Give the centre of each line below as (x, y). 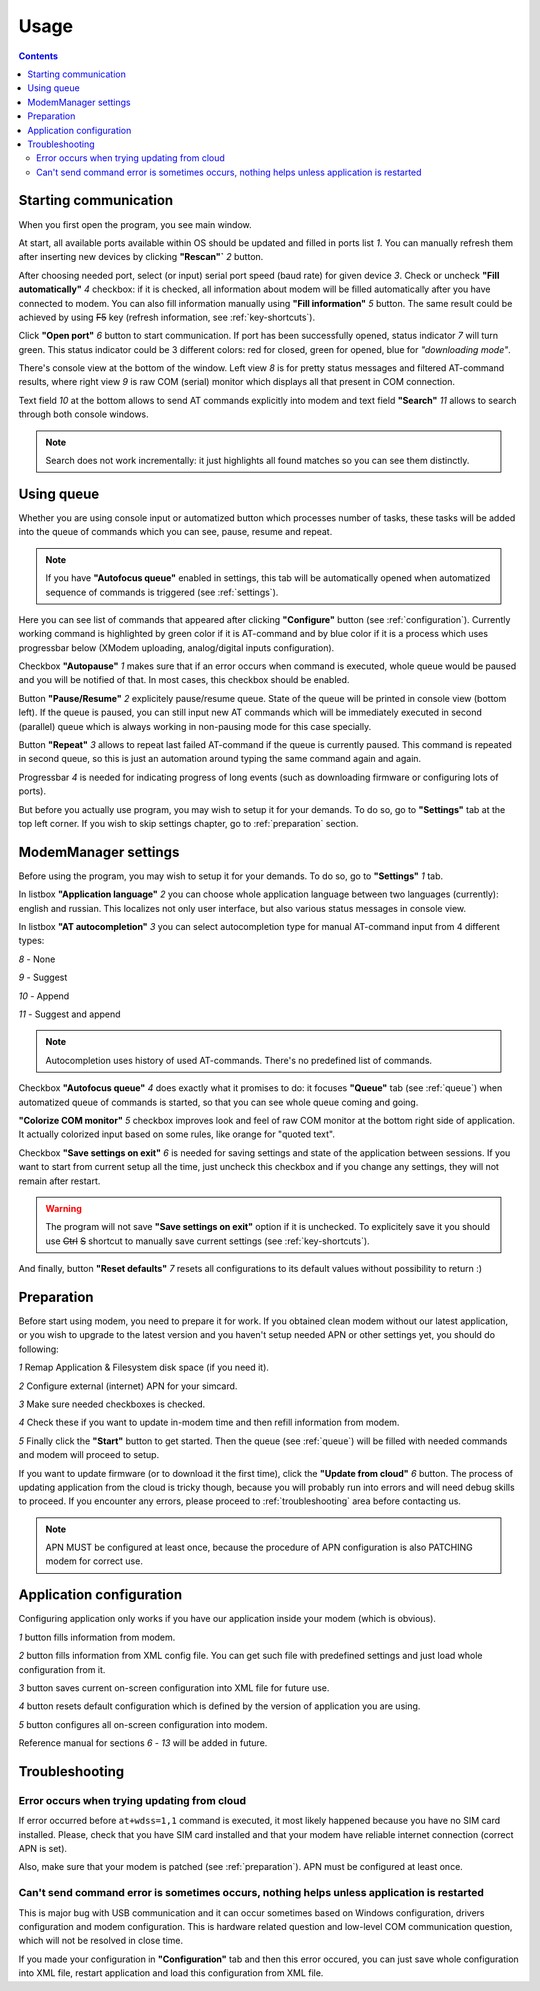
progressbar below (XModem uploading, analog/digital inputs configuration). (176, 647)
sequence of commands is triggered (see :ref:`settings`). (162, 592)
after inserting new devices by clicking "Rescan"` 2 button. (141, 257)
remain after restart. (59, 1181)
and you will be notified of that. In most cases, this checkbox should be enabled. (184, 680)
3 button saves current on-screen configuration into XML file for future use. (174, 1687)
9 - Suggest (43, 977)
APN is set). (43, 1849)
